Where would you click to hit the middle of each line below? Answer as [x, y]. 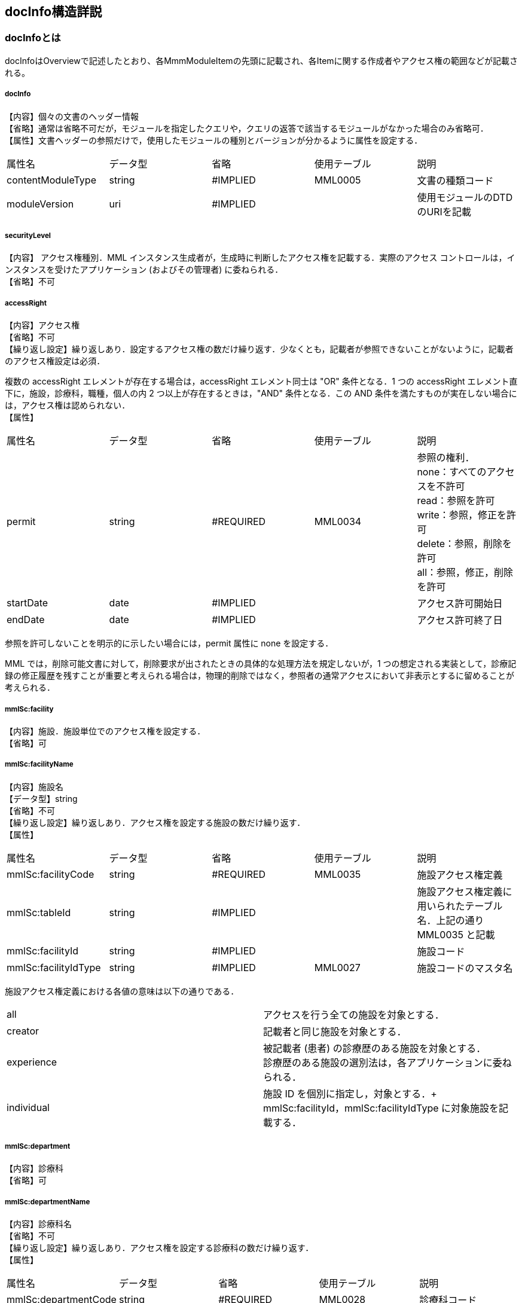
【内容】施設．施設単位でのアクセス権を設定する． [105, 731]
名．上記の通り [451, 920]
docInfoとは [33, 38]
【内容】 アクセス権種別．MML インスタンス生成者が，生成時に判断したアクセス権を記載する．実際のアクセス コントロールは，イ [260, 258]
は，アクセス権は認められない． [68, 405]
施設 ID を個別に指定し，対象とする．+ [350, 1093]
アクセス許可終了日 [460, 620]
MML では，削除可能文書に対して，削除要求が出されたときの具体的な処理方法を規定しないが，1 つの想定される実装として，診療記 [261, 664]
